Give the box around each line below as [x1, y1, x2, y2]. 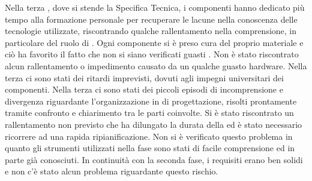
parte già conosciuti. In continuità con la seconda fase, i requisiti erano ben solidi [5, 153, 303, 165]
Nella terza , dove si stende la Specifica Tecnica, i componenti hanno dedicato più [5, 1, 305, 13]
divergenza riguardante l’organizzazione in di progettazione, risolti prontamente [5, 94, 297, 107]
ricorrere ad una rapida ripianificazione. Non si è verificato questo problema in [5, 130, 293, 142]
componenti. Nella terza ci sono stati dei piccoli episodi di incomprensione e [5, 83, 283, 96]
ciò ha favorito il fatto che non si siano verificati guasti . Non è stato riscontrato [5, 48, 299, 60]
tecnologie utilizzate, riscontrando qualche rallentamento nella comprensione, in [5, 24, 297, 37]
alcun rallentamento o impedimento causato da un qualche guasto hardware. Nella [5, 59, 307, 72]
